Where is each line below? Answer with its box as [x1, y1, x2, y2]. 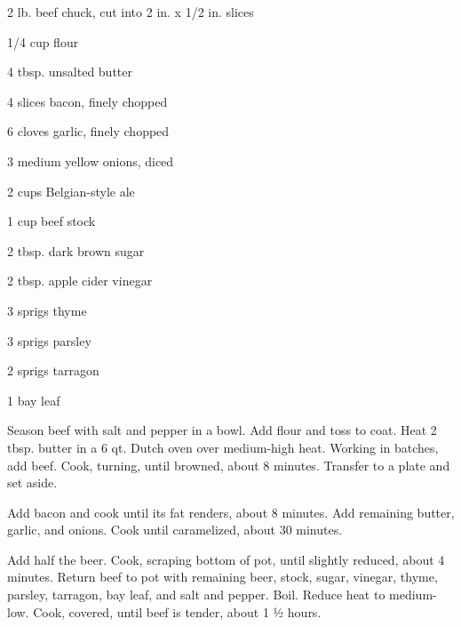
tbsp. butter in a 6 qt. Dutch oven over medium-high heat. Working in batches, [7, 438, 439, 456]
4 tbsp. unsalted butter [7, 62, 132, 81]
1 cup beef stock [7, 212, 96, 230]
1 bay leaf [7, 390, 60, 409]
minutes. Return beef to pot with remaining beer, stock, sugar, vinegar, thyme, [7, 567, 438, 586]
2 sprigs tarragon [7, 361, 99, 380]
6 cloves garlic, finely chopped [7, 122, 170, 141]
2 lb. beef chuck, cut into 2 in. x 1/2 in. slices [7, 3, 254, 20]
